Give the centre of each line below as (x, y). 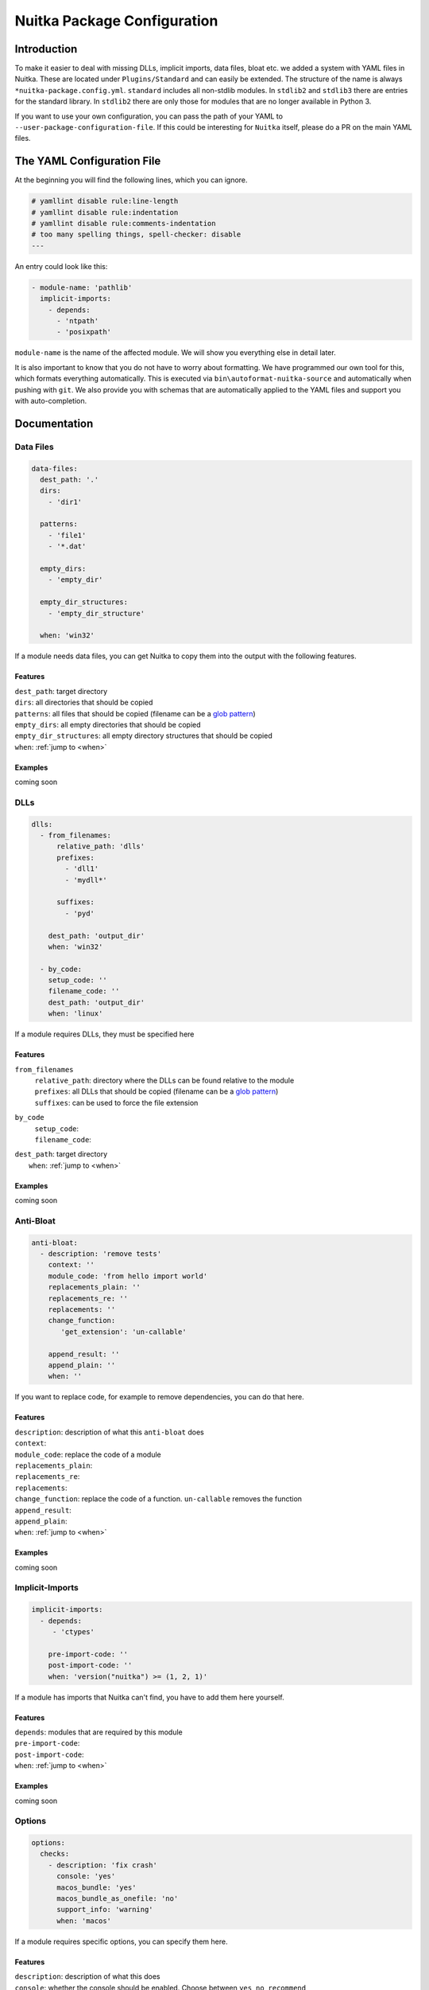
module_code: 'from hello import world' (128, 1276)
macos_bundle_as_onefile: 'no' (118, 1898)
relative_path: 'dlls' (101, 847)
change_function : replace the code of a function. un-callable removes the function (158, 1499)
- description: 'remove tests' (101, 1254)
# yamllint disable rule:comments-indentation (124, 224)
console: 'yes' (86, 1876)
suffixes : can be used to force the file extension (116, 1102)
